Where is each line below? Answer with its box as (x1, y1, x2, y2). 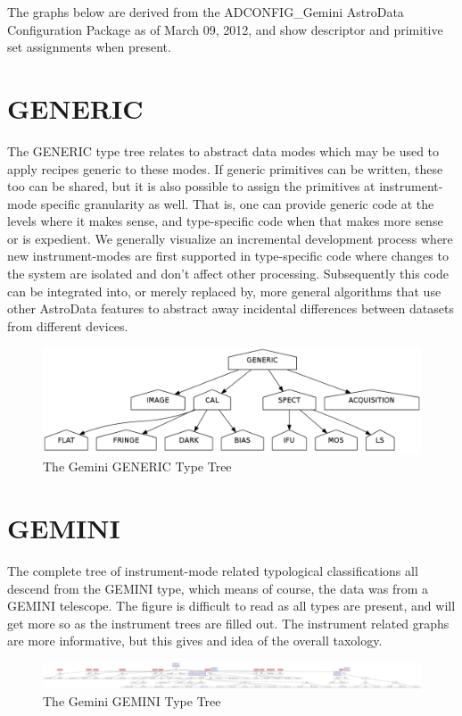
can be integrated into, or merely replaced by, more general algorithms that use (7, 281, 441, 300)
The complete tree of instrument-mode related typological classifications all (7, 562, 418, 579)
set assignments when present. (7, 37, 171, 56)
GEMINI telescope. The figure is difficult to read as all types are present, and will (7, 596, 456, 615)
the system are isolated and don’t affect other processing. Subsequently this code (7, 264, 449, 283)
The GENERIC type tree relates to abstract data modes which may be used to (7, 141, 440, 160)
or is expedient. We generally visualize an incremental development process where (7, 229, 453, 247)
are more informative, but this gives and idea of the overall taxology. (7, 631, 383, 650)
